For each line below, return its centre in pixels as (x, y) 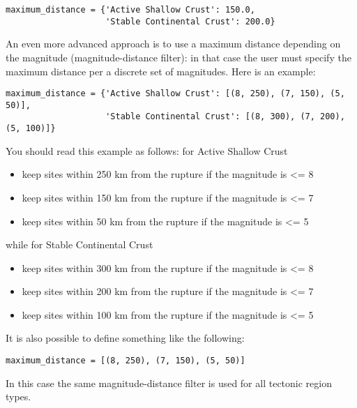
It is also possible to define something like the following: (125, 338)
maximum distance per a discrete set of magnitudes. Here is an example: (161, 71)
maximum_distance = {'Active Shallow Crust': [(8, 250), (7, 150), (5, (175, 94)
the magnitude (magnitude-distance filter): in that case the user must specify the (178, 57)
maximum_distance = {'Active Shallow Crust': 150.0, (130, 10)
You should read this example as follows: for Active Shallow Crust (147, 150)
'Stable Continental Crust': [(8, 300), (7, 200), (225, 117)
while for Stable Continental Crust (79, 244)
